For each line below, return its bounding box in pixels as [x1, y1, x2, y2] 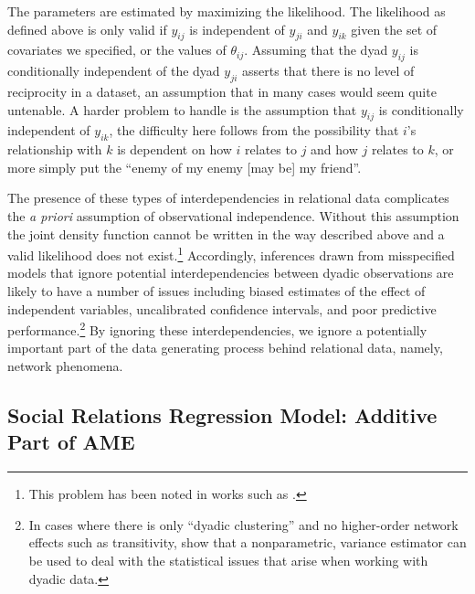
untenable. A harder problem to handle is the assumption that [7, 100, 357, 119]
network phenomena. [7, 356, 123, 376]
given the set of [351, 19, 438, 38]
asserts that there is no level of [242, 61, 415, 80]
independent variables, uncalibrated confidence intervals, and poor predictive [7, 299, 437, 318]
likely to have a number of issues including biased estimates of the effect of [7, 281, 426, 300]
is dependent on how [117, 140, 232, 159]
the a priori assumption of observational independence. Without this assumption [7, 206, 459, 225]
